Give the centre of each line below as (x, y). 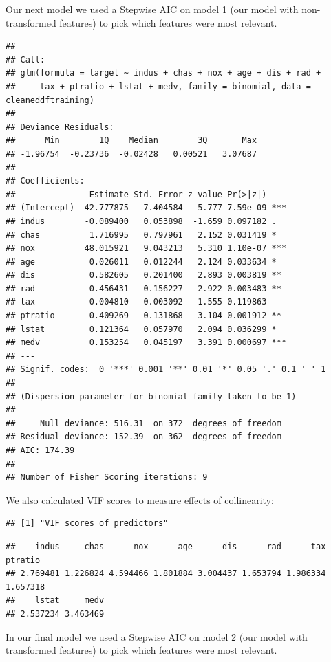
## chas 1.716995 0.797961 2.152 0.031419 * (141, 235)
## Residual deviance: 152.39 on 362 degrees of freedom (143, 437)
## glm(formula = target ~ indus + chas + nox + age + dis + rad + (163, 73)
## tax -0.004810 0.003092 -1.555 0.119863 (136, 302)
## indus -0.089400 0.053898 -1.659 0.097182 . (141, 221)
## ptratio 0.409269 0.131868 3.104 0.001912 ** (143, 316)
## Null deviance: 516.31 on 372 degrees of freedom (143, 423)
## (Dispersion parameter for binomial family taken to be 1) (151, 396)
